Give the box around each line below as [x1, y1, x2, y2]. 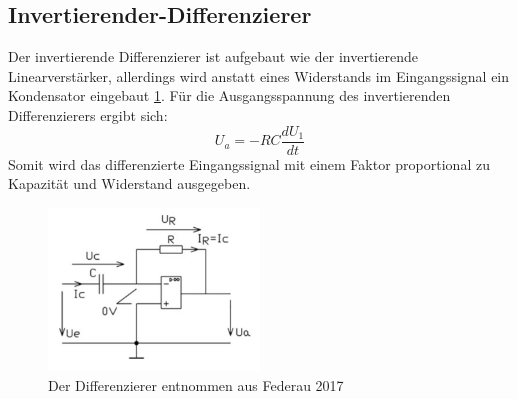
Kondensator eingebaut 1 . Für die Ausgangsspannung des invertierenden [8, 85, 451, 106]
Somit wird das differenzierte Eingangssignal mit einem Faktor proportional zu [8, 153, 490, 174]
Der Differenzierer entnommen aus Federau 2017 [48, 374, 344, 395]
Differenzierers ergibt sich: [8, 104, 168, 125]
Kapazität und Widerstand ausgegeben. [8, 173, 251, 194]
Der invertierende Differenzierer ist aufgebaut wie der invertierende [8, 46, 418, 67]
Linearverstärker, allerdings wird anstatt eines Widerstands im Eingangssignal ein [8, 65, 510, 86]
